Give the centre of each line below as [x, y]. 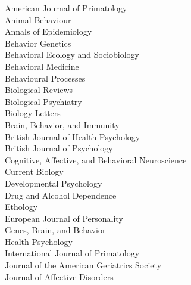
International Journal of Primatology [72, 253]
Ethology [21, 207]
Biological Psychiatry [43, 101]
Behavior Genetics [38, 43]
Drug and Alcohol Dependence [61, 195]
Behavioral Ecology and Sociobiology [72, 55]
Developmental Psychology [54, 183]
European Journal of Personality [64, 218]
